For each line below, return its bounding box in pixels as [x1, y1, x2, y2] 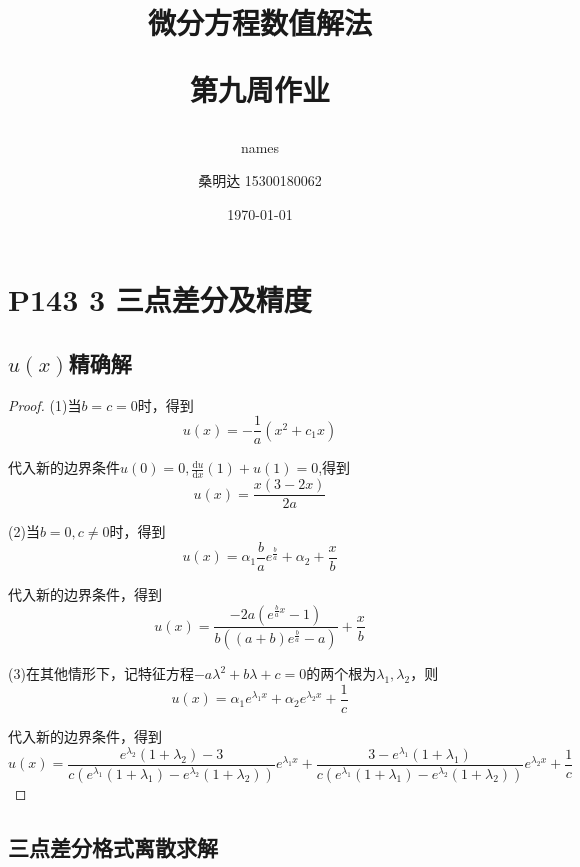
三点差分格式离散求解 [8, 831, 218, 862]
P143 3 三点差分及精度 [8, 279, 312, 320]
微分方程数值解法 [147, 2, 372, 43]
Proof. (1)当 [8, 394, 82, 415]
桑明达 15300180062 [198, 170, 322, 191]
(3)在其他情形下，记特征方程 [8, 663, 194, 684]
